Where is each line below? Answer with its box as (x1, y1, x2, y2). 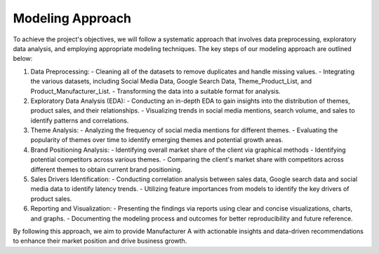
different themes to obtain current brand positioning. (30, 165, 182, 174)
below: (13, 55, 33, 63)
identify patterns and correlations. (30, 116, 129, 125)
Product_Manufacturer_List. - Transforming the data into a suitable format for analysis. (30, 87, 281, 95)
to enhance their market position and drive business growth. (13, 237, 187, 245)
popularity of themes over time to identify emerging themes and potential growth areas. (30, 136, 284, 144)
